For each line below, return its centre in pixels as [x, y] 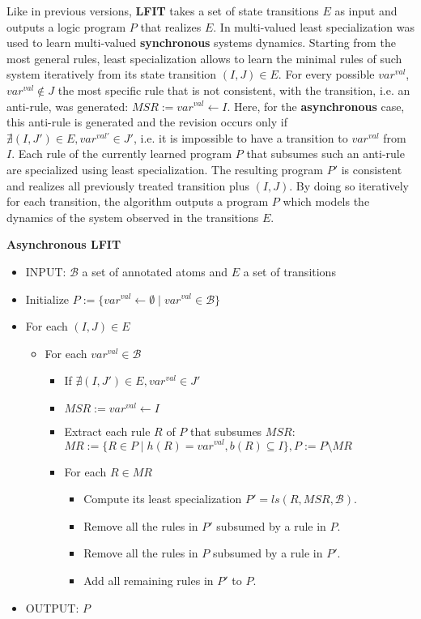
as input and [366, 11]
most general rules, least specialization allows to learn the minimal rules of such [204, 58]
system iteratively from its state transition [112, 74]
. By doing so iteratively [349, 185]
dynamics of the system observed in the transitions [133, 217]
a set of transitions [289, 271]
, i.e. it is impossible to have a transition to [240, 137]
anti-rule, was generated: [68, 106]
